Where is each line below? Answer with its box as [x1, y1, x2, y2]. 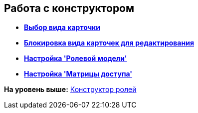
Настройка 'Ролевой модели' [24, 54, 127, 63]
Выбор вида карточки [24, 23, 100, 32]
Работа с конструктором [4, 2, 135, 14]
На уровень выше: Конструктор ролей [4, 85, 137, 94]
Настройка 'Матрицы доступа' [24, 69, 133, 78]
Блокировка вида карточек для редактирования [24, 38, 194, 47]
